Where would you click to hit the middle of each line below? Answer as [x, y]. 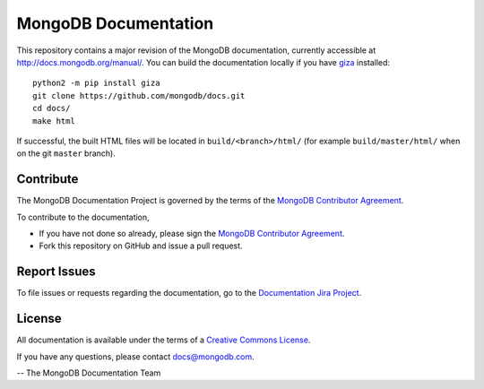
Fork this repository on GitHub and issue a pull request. [141, 246]
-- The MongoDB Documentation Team [89, 373]
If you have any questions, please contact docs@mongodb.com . [135, 356]
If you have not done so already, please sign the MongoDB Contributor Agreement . [192, 233]
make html [54, 121]
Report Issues [56, 272]
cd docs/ [52, 108]
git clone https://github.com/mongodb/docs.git [139, 95]
